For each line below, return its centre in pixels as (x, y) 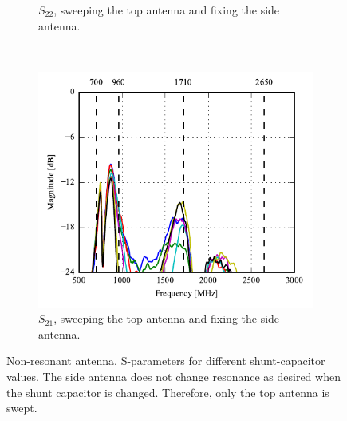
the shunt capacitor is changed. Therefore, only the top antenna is (168, 392)
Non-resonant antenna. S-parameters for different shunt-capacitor (166, 361)
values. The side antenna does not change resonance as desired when (173, 376)
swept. (22, 408)
